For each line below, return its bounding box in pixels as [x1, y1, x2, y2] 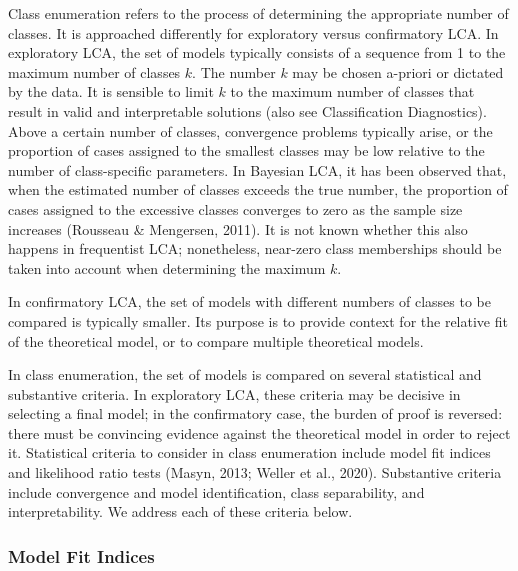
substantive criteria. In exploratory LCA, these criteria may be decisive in [8, 383, 461, 404]
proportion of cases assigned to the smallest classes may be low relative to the [8, 140, 485, 161]
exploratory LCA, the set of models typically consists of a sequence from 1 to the [8, 42, 506, 63]
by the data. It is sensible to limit [8, 81, 214, 102]
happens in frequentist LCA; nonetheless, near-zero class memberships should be [8, 238, 502, 259]
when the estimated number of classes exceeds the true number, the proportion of [8, 179, 508, 200]
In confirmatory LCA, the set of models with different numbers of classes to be [8, 291, 491, 312]
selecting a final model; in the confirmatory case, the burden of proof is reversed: [8, 403, 503, 424]
